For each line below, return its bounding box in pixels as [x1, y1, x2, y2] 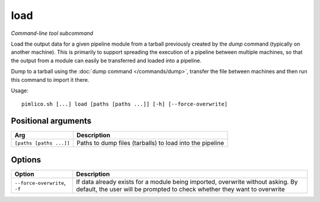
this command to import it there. [11, 76, 89, 83]
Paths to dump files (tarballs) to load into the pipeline [76, 139, 225, 148]
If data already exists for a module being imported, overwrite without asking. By [76, 178, 298, 186]
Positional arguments [11, 116, 92, 126]
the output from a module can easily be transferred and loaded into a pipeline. [11, 57, 201, 64]
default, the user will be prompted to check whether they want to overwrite [76, 185, 285, 193]
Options [11, 155, 41, 165]
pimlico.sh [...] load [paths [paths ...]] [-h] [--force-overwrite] [21, 101, 228, 108]
